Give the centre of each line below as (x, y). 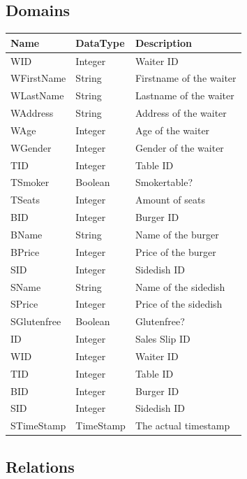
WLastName (37, 95)
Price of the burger (175, 251)
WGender (31, 147)
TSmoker (30, 182)
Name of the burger (177, 234)
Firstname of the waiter (186, 78)
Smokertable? (164, 182)
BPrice (25, 251)
